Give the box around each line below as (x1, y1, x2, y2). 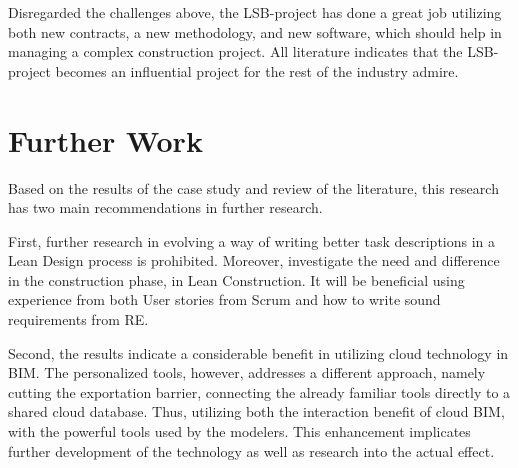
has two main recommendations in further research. (8, 197, 323, 218)
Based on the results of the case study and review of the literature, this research (8, 177, 499, 198)
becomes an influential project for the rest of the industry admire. (55, 60, 459, 81)
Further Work (8, 119, 203, 160)
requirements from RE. (8, 309, 149, 330)
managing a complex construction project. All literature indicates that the (8, 41, 463, 62)
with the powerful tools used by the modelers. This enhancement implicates (8, 421, 471, 442)
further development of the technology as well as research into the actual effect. (8, 440, 495, 461)
